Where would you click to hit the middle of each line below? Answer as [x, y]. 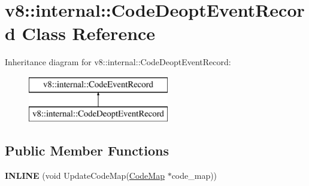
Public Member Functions [87, 150]
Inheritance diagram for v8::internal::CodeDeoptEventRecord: [118, 62]
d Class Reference [80, 33]
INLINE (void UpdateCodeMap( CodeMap [85, 176]
